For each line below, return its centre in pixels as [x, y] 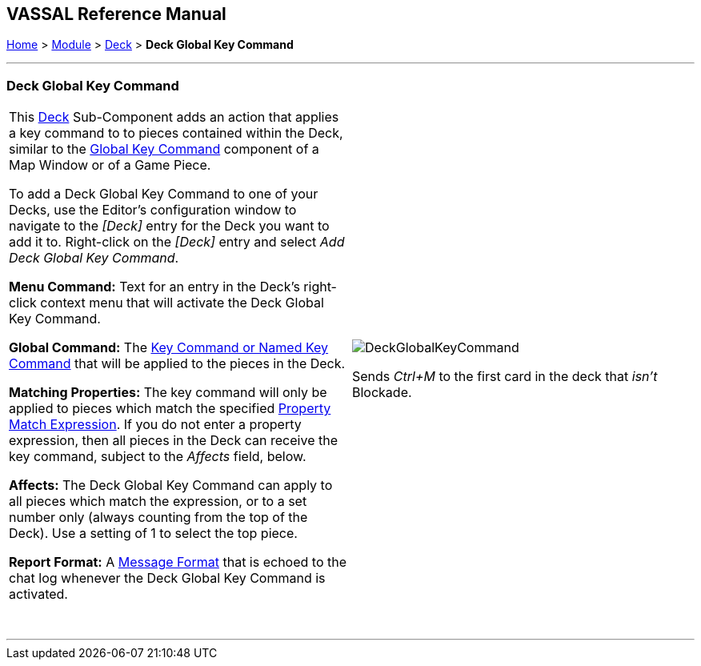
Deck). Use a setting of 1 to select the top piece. [153, 534]
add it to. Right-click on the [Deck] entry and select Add [177, 242]
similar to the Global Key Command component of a [164, 149]
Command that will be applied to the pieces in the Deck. [177, 364]
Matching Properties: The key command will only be [168, 393]
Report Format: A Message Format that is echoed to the [178, 562]
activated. [38, 594]
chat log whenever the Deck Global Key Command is [167, 578]
